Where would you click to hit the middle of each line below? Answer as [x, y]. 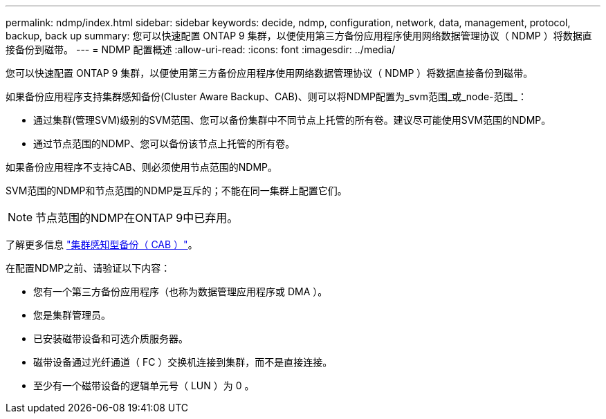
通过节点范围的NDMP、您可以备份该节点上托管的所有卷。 [164, 143]
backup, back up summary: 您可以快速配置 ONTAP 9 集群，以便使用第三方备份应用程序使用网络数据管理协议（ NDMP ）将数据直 [299, 36]
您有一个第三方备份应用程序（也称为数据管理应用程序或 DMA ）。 [181, 291]
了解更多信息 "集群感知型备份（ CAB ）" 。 [102, 244]
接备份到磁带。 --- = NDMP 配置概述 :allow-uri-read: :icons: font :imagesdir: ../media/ [201, 49]
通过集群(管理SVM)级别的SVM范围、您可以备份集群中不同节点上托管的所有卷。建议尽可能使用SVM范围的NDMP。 [292, 120]
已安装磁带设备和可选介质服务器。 [111, 338]
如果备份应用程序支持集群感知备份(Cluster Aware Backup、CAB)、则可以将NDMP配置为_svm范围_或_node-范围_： [266, 96]
